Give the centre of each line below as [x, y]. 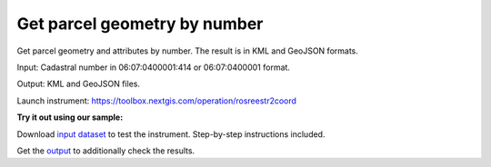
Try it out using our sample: [70, 117]
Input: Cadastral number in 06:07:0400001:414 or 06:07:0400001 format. [154, 67]
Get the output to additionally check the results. [106, 151]
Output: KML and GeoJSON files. [79, 84]
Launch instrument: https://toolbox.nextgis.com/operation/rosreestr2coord [157, 101]
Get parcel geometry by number [140, 24]
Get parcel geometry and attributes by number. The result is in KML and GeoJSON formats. [188, 51]
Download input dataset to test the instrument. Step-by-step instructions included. [171, 134]
